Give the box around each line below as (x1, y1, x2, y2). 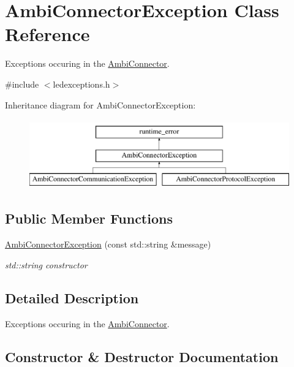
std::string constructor (5, 258, 88, 271)
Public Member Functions (5, 209, 173, 228)
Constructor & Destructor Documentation (5, 347, 279, 366)
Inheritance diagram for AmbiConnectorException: (5, 98, 196, 111)
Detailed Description (5, 288, 139, 307)
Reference (5, 21, 90, 47)
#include (5, 77, 39, 90)
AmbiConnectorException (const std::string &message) (5, 238, 211, 251)
